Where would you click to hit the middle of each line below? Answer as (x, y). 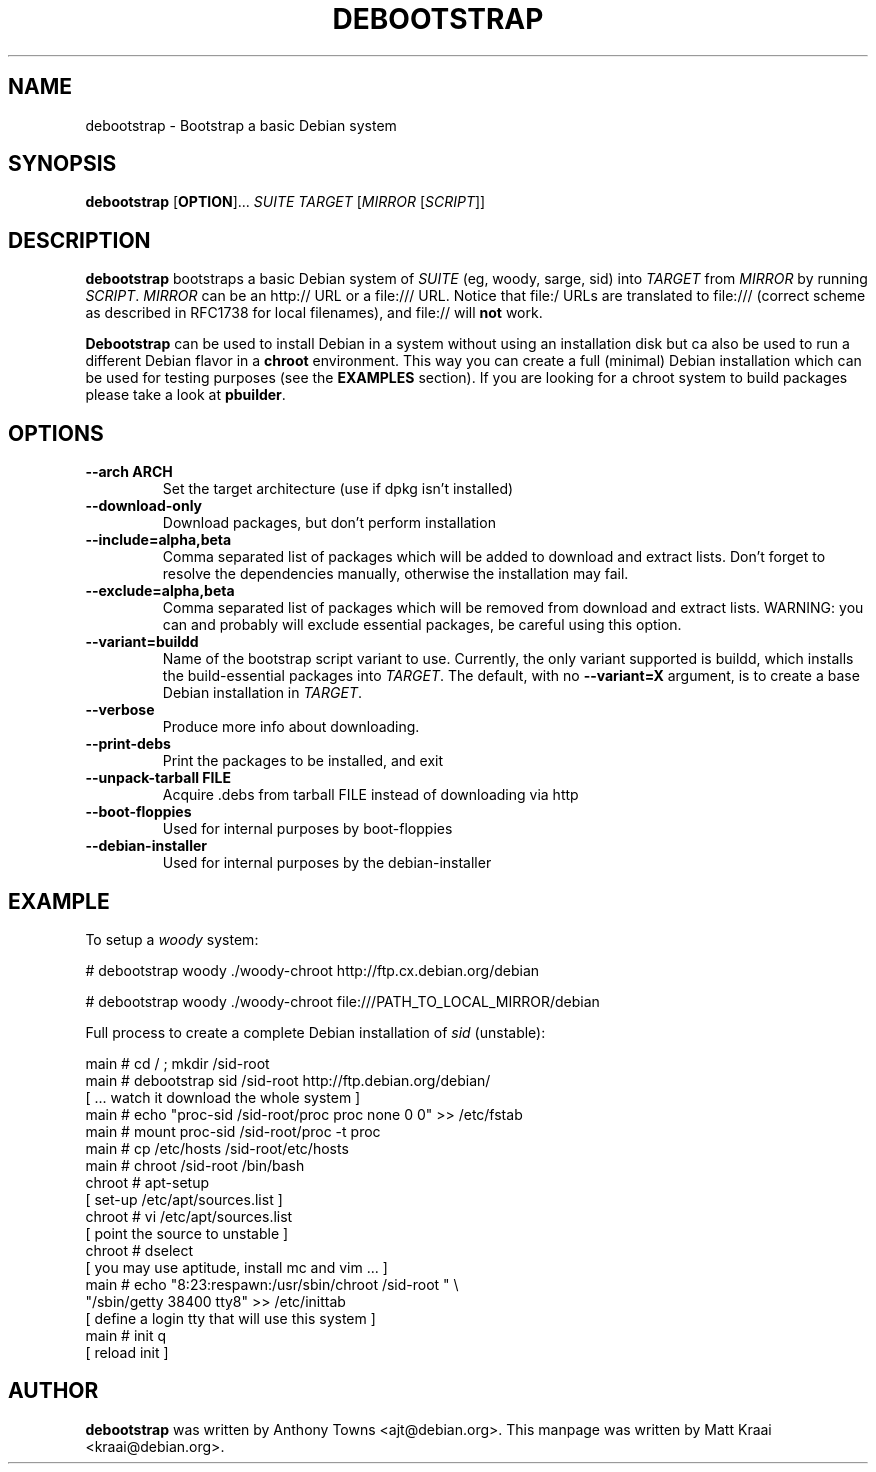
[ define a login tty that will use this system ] (230, 1318)
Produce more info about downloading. (291, 727)
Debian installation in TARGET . (262, 693)
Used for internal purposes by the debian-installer (327, 863)
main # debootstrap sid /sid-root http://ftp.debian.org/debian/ (288, 1080)
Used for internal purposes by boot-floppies (307, 829)
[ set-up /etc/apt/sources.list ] (184, 1199)
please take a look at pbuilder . (185, 395)
